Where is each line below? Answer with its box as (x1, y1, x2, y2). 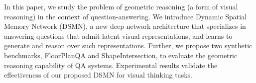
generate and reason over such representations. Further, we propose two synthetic (4, 40, 253, 51)
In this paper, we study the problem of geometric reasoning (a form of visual (4, 1, 238, 11)
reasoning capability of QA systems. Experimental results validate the (4, 60, 218, 70)
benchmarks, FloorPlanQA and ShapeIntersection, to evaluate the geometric (4, 50, 238, 60)
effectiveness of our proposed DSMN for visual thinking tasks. (4, 70, 193, 80)
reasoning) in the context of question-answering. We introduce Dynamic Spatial (4, 11, 247, 21)
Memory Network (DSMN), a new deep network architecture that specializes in (4, 21, 246, 31)
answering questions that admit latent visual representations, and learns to (4, 30, 233, 41)
